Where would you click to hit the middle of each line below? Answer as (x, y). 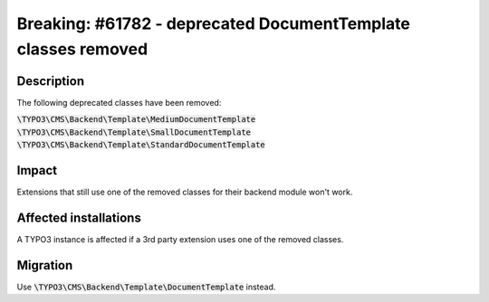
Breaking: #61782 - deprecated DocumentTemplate (214, 24)
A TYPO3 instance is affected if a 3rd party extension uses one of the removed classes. (180, 239)
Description (51, 81)
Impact (37, 170)
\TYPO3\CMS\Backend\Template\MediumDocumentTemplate (136, 119)
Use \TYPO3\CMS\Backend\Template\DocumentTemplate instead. (146, 287)
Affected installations (79, 217)
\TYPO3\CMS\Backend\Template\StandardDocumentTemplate (141, 145)
